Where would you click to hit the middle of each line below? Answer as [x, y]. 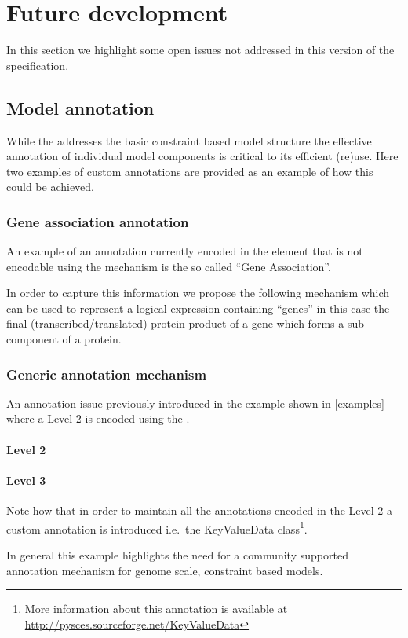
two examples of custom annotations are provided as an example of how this [190, 171]
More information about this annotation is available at [156, 609]
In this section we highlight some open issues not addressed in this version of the [200, 50]
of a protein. [92, 339]
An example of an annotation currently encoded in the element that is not [185, 251]
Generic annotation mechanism [107, 374]
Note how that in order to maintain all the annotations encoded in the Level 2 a [199, 510]
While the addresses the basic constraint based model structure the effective [189, 140]
